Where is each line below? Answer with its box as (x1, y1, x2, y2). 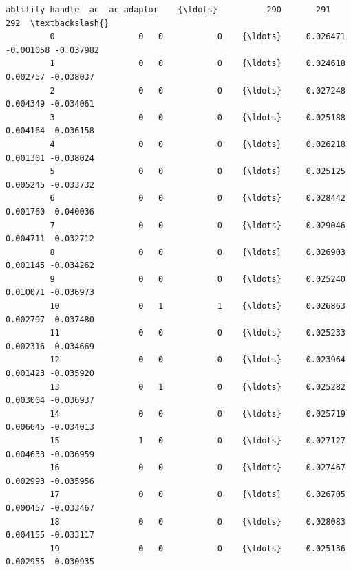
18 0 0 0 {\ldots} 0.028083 (50, 516, 345, 527)
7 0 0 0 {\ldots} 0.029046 (50, 220, 345, 230)
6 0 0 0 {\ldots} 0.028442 (50, 193, 345, 204)
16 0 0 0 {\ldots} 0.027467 (50, 463, 345, 473)
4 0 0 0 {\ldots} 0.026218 (50, 139, 345, 149)
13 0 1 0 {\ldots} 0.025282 (50, 382, 345, 392)
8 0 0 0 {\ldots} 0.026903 (50, 247, 345, 257)
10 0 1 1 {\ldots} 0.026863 (50, 301, 345, 311)
